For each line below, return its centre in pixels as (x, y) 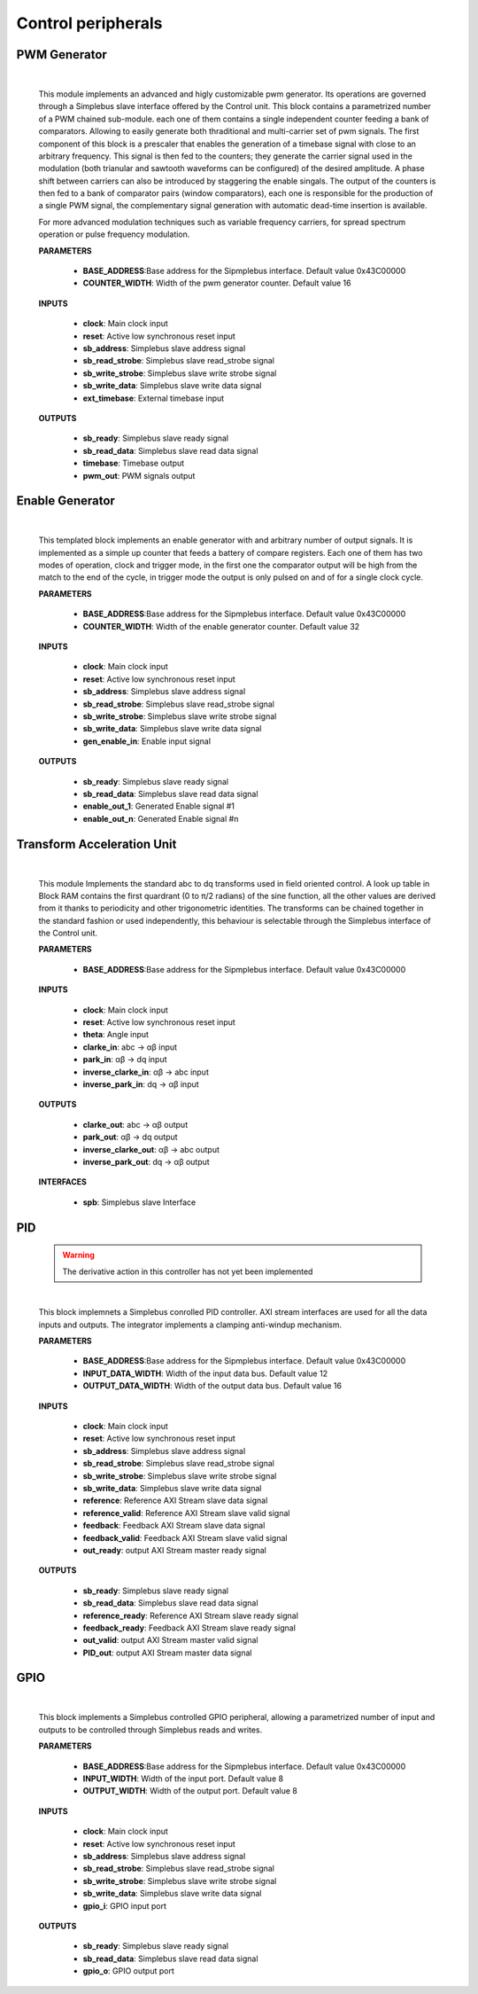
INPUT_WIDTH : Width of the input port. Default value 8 (183, 1779)
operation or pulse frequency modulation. (114, 234)
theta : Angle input (116, 1035)
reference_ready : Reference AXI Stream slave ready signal (190, 1615)
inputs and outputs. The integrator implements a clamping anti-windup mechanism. (190, 1325)
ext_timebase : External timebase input (154, 398)
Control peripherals (89, 23)
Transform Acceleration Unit (96, 844)
